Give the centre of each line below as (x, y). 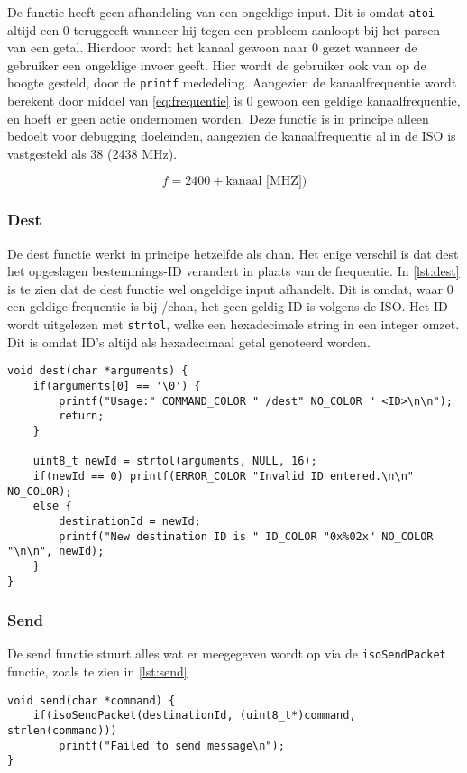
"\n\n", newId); (56, 552)
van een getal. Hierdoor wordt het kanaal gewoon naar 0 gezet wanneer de (212, 47)
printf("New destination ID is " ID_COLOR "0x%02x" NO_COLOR (246, 536)
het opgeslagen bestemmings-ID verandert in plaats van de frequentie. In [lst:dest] (233, 271)
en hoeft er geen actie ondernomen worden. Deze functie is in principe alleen (218, 118)
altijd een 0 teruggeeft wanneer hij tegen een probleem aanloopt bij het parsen (224, 29)
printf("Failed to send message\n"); (172, 745)
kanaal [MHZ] (264, 182)
